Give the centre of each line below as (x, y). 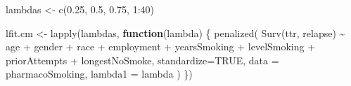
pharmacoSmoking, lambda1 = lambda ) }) (99, 74)
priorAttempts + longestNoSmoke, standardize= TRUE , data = (142, 60)
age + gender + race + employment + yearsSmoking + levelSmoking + (161, 46)
